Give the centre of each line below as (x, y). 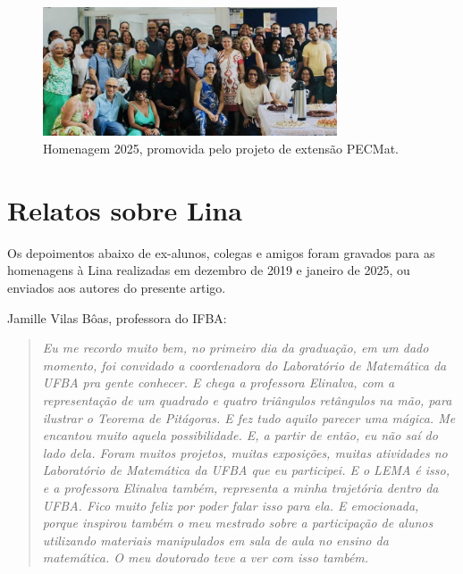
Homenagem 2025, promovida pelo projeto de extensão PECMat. (221, 149)
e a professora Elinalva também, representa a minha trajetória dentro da (240, 487)
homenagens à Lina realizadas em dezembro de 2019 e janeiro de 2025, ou (209, 270)
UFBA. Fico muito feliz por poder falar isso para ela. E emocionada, (231, 505)
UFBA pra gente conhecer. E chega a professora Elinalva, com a (219, 383)
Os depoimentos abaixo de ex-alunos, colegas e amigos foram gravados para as (221, 252)
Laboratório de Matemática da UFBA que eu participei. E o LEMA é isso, (246, 470)
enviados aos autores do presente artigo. (117, 287)
